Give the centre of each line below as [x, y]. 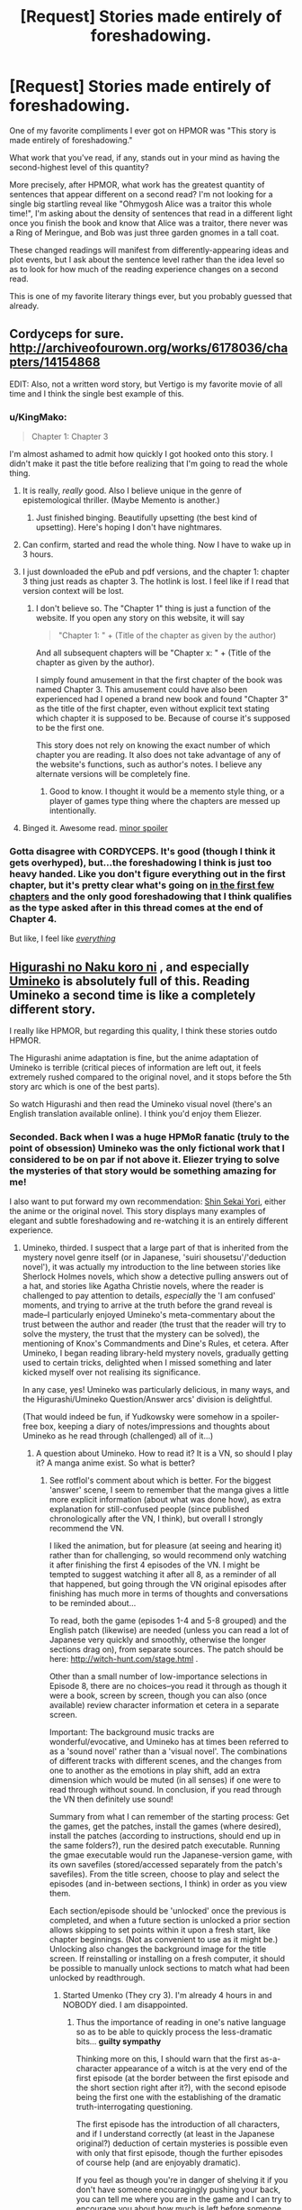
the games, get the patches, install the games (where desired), [165, 1826]
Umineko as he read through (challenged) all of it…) [118, 1436]
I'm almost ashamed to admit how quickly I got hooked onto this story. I [141, 454]
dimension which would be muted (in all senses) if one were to [165, 1780]
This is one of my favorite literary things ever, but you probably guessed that [151, 296]
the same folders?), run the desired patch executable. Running [164, 1846]
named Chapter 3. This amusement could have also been [142, 689]
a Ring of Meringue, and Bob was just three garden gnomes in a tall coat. [144, 233]
